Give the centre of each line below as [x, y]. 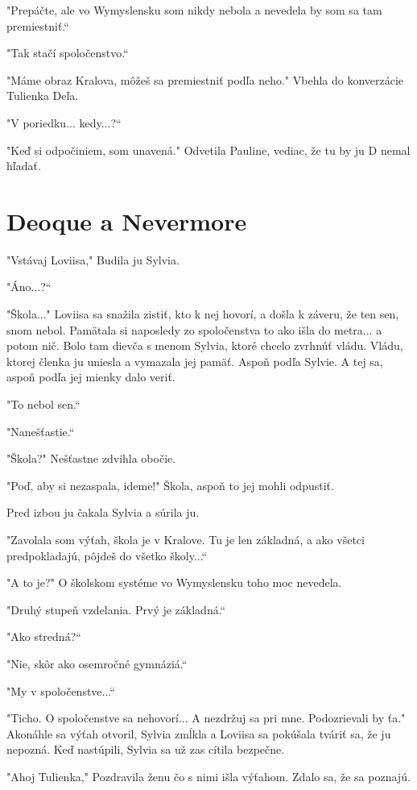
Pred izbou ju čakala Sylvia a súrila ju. [103, 512]
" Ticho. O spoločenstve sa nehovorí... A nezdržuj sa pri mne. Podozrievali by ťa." [206, 718]
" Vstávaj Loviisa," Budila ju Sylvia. [93, 259]
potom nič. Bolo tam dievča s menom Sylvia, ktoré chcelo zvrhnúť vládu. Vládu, [205, 345]
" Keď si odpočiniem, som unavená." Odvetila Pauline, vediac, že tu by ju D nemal [208, 150]
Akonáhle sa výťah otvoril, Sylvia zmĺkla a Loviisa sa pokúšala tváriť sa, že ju [199, 733]
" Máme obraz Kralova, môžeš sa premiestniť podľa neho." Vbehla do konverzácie [205, 79]
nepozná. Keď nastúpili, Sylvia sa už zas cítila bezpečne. [146, 749]
